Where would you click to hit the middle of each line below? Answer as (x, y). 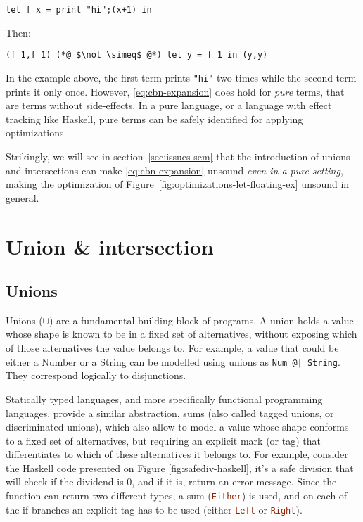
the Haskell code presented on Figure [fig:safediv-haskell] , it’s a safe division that (180, 467)
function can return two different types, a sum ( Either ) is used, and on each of (177, 496)
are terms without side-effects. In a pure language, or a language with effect (169, 105)
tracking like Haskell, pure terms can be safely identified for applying (154, 119)
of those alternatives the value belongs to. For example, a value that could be (172, 348)
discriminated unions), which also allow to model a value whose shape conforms (177, 427)
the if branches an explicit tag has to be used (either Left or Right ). (154, 509)
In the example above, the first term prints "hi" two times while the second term (181, 77)
